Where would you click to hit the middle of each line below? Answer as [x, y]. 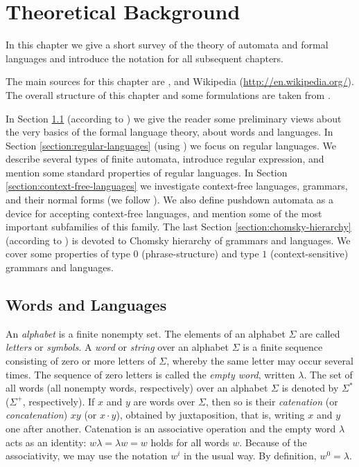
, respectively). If [59, 401]
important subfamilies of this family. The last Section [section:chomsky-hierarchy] [178, 227]
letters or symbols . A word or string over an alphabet [117, 347]
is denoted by [310, 388]
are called [320, 333]
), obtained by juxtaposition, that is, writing [210, 415]
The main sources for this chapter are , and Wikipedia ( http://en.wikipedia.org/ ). [180, 81]
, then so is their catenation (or [272, 401]
